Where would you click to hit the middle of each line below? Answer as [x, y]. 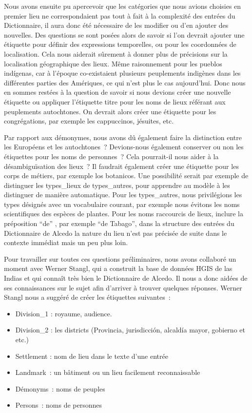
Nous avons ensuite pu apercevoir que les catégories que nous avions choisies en [123, 6]
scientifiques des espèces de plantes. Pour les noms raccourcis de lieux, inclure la [124, 214]
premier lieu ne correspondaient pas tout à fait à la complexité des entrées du [120, 15]
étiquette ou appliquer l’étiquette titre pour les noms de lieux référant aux [115, 101]
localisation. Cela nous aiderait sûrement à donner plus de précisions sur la [116, 53]
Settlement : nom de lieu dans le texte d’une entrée [92, 356]
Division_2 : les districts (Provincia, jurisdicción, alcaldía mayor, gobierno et [130, 330]
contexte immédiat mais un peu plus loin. [66, 242]
